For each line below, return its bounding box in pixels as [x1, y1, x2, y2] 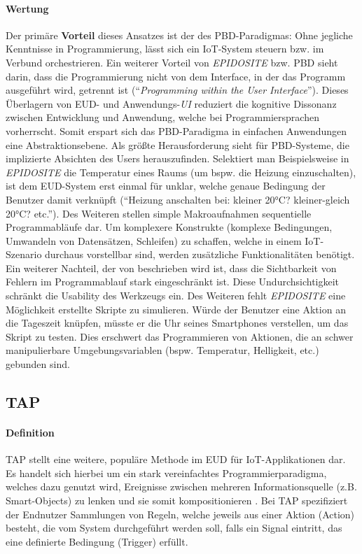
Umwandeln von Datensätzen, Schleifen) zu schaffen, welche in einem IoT [6, 233, 321, 248]
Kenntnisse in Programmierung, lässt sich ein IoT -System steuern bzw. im [6, 41, 324, 56]
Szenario [6, 247, 42, 262]
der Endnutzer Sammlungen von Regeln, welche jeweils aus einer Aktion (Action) [6, 506, 355, 521]
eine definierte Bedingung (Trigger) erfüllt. [6, 534, 188, 548]
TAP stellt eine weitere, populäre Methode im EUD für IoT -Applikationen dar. [6, 452, 346, 467]
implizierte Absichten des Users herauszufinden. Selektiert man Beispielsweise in [6, 151, 349, 166]
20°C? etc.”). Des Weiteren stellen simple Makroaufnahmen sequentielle [6, 206, 312, 220]
